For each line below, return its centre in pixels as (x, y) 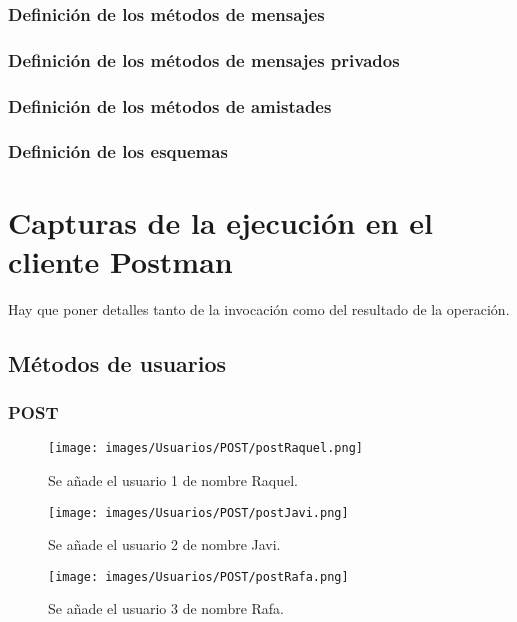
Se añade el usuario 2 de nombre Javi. (164, 544)
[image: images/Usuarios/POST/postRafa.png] (198, 576)
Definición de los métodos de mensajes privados (204, 59)
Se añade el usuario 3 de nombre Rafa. (166, 608)
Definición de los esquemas (118, 151)
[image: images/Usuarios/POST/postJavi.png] (198, 512)
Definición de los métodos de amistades (170, 105)
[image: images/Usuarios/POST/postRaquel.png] (205, 448)
